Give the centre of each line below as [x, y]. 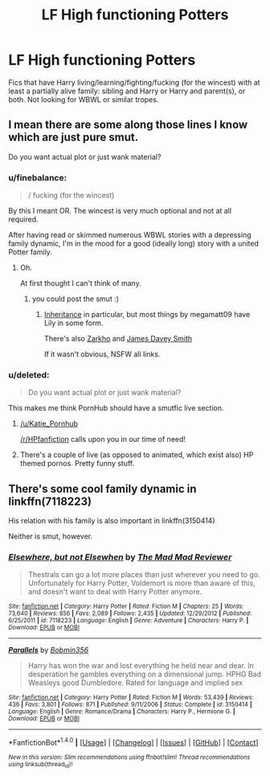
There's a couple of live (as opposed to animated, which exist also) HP [137, 455]
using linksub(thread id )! [41, 765]
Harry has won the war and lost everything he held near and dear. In [141, 666]
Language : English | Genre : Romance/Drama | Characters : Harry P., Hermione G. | [122, 712]
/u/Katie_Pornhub [49, 423]
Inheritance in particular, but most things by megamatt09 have [147, 315]
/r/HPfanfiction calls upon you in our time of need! [103, 440]
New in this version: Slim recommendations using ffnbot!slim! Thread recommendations [129, 757]
